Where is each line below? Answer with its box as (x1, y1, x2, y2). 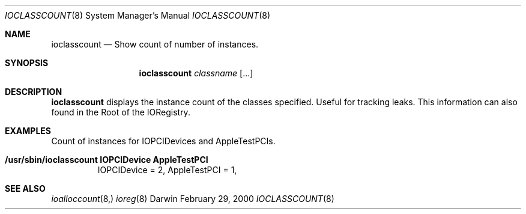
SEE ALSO (5, 183, 46, 194)
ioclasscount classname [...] (139, 68, 253, 78)
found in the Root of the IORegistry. (51, 107, 190, 117)
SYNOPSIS (5, 58, 49, 68)
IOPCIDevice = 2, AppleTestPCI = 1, (97, 165, 237, 175)
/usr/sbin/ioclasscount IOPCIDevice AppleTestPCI (5, 154, 208, 165)
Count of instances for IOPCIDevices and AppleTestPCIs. (51, 136, 276, 146)
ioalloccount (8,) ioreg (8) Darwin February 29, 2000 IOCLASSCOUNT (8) (51, 194, 334, 204)
